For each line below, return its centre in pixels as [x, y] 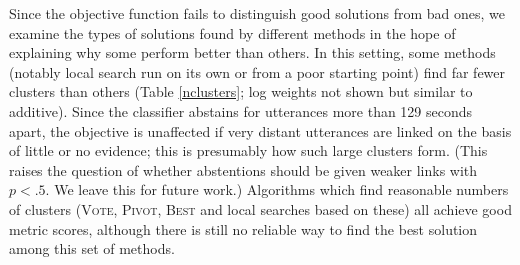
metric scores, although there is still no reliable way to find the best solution [243, 228]
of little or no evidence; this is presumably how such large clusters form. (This [248, 150]
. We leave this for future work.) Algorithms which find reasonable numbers [277, 189]
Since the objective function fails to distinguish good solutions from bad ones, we [257, 13]
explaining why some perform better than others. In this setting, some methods [252, 52]
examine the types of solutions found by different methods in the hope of [232, 32]
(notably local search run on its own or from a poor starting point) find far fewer [257, 71]
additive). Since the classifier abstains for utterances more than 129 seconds [241, 110]
